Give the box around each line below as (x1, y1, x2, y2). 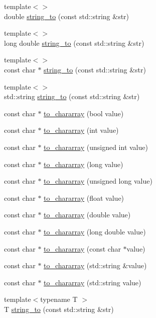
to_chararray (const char (44, 243, 121, 254)
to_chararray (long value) (44, 158, 123, 169)
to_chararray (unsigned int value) (44, 141, 148, 152)
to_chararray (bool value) (44, 108, 124, 118)
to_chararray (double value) (44, 209, 131, 220)
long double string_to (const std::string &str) (4, 37, 144, 48)
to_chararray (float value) (44, 192, 124, 203)
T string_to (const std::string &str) (4, 303, 114, 314)
